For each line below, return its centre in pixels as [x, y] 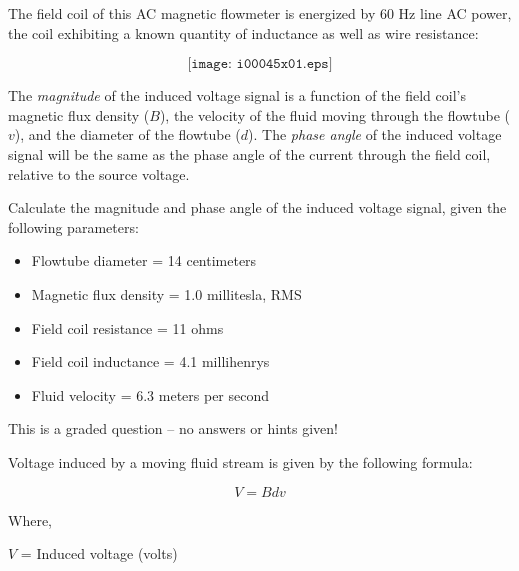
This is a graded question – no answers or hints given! [173, 428]
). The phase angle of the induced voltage [375, 134]
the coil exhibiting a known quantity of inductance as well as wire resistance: [243, 32]
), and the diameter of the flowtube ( [127, 134]
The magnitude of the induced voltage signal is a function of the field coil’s [237, 95]
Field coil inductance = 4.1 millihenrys [150, 361]
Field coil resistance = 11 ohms [127, 327]
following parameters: [73, 226]
